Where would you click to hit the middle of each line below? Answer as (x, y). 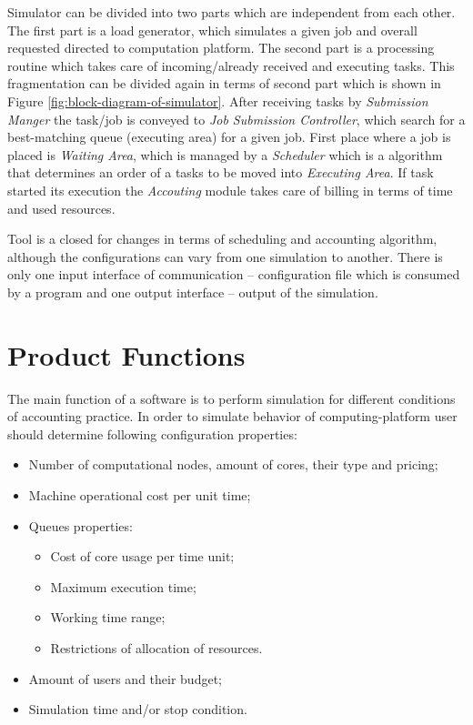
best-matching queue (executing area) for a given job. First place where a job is (229, 137)
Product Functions (126, 354)
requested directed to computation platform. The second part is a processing (221, 48)
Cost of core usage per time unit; (142, 556)
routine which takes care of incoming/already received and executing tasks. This (231, 65)
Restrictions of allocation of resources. (156, 647)
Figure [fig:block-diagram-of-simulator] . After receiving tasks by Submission (218, 101)
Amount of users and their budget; (125, 678)
